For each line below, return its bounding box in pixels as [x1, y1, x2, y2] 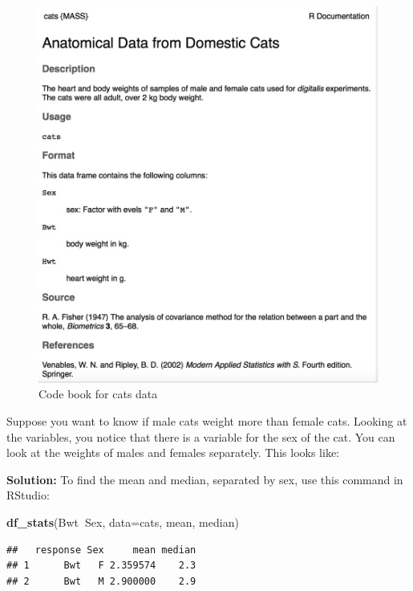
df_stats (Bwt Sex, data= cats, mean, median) [6, 514, 239, 531]
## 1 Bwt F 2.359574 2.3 [6, 560, 196, 572]
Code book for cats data [38, 385, 158, 402]
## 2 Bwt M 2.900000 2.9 [6, 575, 196, 587]
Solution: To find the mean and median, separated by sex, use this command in [6, 471, 403, 487]
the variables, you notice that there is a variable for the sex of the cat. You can [6, 428, 395, 445]
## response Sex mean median [6, 544, 196, 556]
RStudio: [6, 487, 50, 503]
